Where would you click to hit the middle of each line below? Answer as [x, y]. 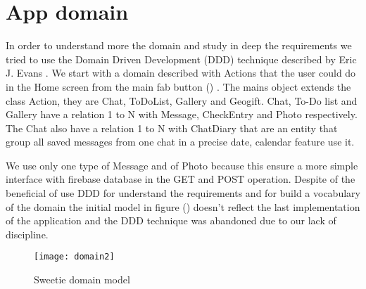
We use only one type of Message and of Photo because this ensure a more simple [182, 165]
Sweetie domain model [82, 280]
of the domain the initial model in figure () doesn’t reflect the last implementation [183, 206]
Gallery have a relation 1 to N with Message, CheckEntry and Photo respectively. [182, 114]
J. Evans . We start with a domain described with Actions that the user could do [181, 73]
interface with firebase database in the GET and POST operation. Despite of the [181, 179]
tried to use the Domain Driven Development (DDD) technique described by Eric [181, 59]
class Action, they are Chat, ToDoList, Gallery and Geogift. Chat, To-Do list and [182, 100]
